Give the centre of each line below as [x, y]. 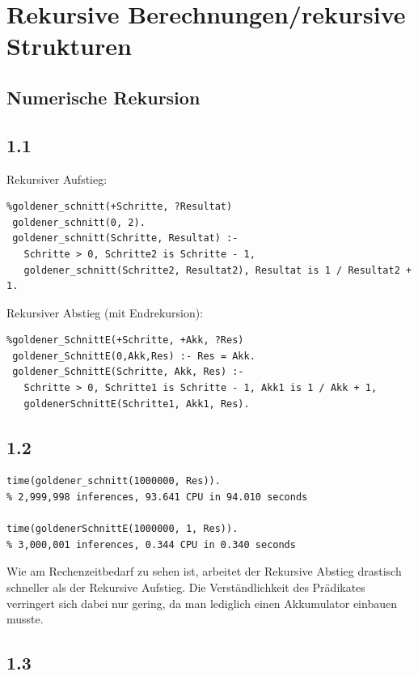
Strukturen [69, 46]
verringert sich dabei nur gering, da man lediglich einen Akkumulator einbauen [202, 603]
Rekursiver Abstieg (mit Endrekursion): [105, 312]
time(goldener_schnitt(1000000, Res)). [114, 481]
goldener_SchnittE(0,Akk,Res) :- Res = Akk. [134, 356]
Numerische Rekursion [103, 97]
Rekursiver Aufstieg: [57, 179]
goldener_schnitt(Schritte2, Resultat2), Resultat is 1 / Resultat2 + [218, 270]
